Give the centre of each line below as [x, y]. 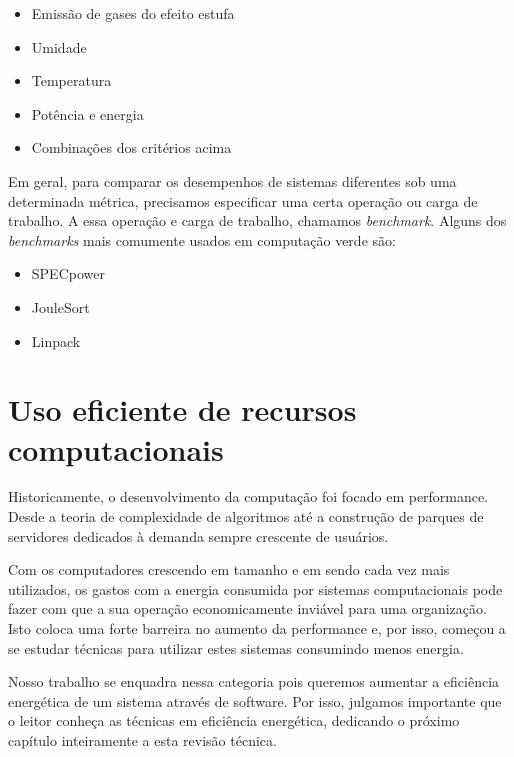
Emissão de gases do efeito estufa [133, 13]
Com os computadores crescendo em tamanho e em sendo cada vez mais [229, 569]
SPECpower [68, 273]
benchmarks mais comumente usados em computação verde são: [202, 239]
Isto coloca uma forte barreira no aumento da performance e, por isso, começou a [257, 628]
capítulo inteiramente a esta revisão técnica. [142, 739]
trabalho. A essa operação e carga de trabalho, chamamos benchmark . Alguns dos [257, 220]
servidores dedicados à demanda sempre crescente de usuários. [198, 535]
